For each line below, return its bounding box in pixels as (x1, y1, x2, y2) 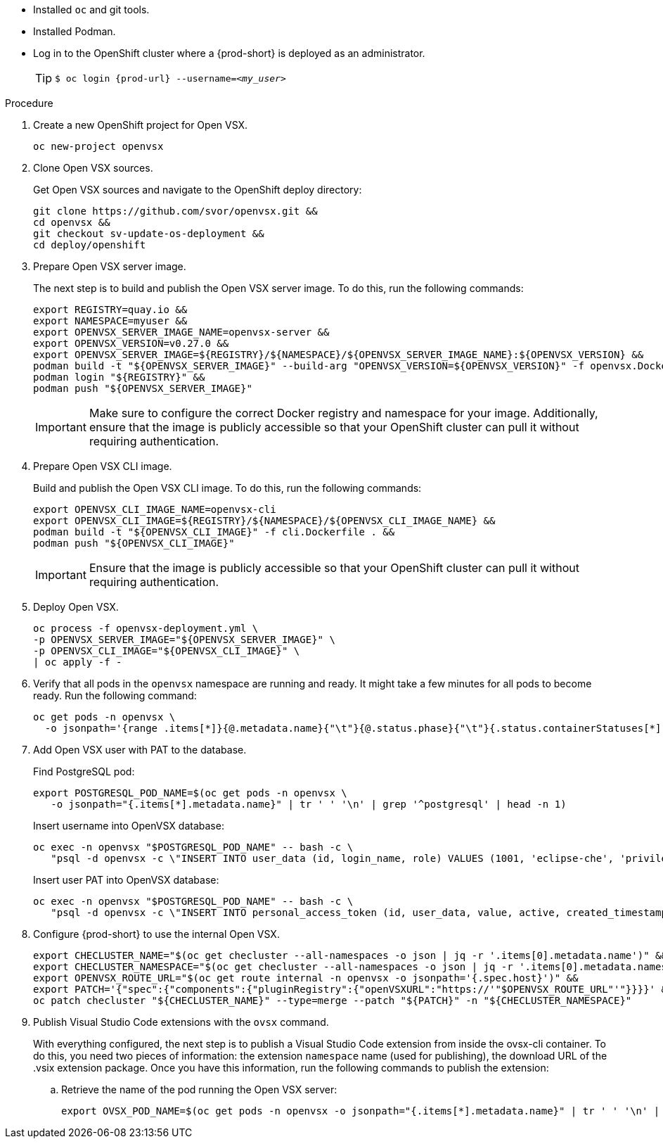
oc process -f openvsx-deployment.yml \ (33, 623, 259, 634)
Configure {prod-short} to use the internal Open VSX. (33, 928, 280, 940)
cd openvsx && (33, 217, 110, 228)
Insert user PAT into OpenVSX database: (33, 874, 219, 886)
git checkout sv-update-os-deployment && (33, 228, 264, 239)
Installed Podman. (33, 25, 116, 37)
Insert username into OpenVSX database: (33, 820, 224, 832)
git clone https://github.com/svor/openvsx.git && (33, 205, 318, 217)
